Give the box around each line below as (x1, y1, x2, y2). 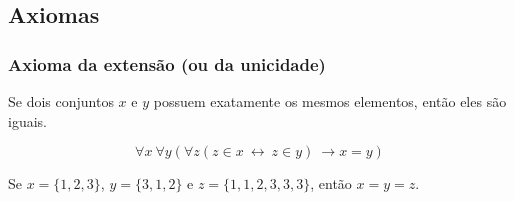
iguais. (8, 110, 47, 131)
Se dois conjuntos (8, 91, 114, 111)
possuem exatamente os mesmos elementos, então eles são (153, 91, 507, 111)
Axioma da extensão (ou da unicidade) (8, 51, 326, 76)
